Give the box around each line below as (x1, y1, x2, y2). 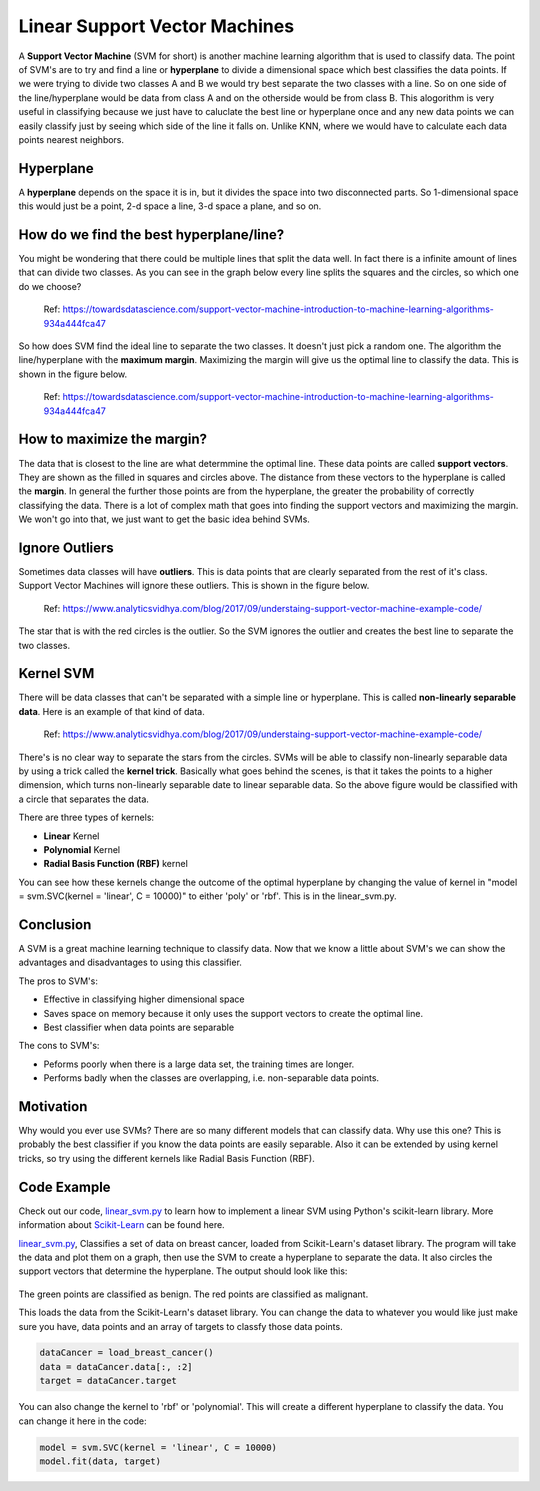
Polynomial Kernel (43, 843, 120, 855)
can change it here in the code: (18, 1415, 147, 1427)
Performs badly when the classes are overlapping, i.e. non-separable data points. (43, 1072, 380, 1084)
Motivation (18, 1098, 88, 1115)
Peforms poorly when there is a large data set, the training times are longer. (43, 1058, 355, 1070)
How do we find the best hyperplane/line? (18, 226, 285, 243)
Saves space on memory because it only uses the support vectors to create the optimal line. (43, 1007, 424, 1019)
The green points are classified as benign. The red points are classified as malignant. (18, 1288, 369, 1300)
